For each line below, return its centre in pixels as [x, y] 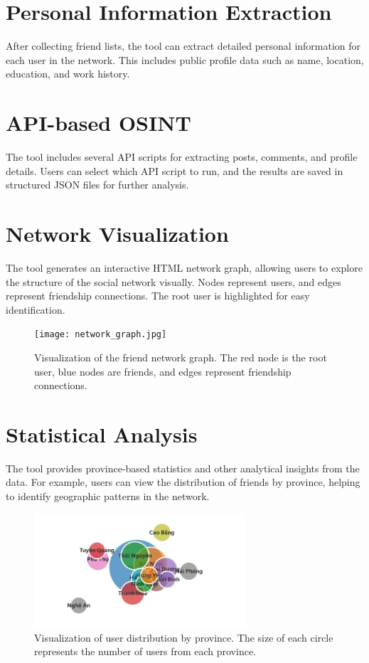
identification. [36, 309]
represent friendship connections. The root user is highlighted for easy [158, 296]
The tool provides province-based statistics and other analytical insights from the [183, 468]
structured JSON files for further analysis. [97, 185]
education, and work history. [68, 74]
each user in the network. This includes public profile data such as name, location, [185, 59]
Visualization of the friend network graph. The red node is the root [181, 357]
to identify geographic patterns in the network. [108, 496]
